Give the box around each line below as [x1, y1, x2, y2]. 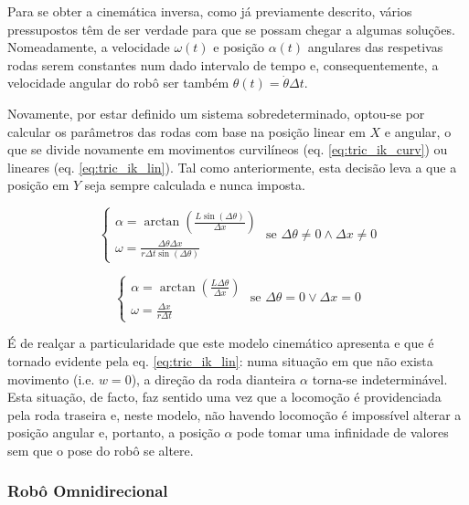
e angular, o [384, 121, 452, 141]
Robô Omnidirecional [7, 479, 168, 502]
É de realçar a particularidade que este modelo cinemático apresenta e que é [7, 333, 434, 352]
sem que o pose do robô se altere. [7, 440, 194, 459]
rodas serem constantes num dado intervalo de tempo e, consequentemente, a [7, 55, 439, 74]
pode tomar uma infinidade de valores [237, 423, 449, 442]
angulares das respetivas [307, 37, 443, 57]
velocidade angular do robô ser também [7, 73, 229, 92]
